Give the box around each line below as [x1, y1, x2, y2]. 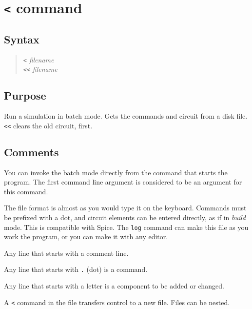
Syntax [4, 31, 39, 46]
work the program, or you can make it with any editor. [4, 231, 168, 242]
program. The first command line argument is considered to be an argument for [4, 177, 242, 187]
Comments [4, 144, 59, 159]
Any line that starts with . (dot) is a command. [4, 264, 148, 274]
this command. [4, 186, 48, 196]
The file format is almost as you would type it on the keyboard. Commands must [4, 203, 247, 213]
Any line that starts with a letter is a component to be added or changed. [4, 281, 224, 291]
